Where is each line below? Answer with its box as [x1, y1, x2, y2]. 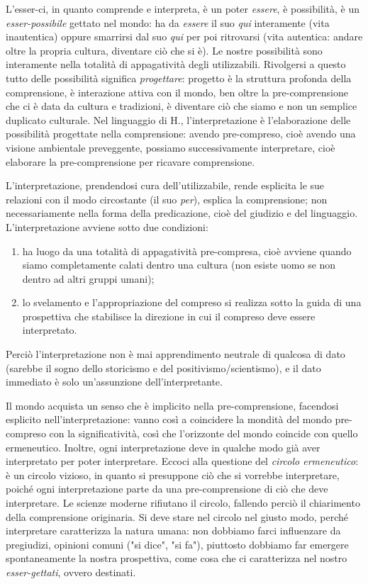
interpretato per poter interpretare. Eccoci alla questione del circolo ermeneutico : [6, 454, 359, 468]
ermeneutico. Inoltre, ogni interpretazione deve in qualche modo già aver [6, 439, 320, 454]
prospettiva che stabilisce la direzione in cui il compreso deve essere [22, 308, 316, 323]
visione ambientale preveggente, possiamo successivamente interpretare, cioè [6, 140, 335, 155]
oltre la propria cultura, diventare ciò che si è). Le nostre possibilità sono [6, 43, 323, 57]
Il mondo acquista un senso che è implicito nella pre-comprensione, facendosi [6, 398, 339, 412]
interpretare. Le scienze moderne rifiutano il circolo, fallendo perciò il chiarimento [6, 495, 360, 510]
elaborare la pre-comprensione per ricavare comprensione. [6, 154, 255, 169]
